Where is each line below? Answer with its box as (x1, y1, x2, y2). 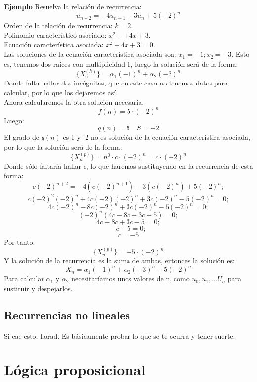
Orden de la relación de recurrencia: (4, 20, 113, 30)
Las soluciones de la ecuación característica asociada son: (4, 49, 176, 59)
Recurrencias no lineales (4, 307, 130, 322)
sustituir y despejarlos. (4, 283, 73, 293)
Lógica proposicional (4, 359, 146, 380)
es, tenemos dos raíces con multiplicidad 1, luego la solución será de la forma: (4, 58, 238, 69)
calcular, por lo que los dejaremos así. (4, 87, 118, 97)
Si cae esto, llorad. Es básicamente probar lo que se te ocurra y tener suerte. (4, 330, 235, 340)
